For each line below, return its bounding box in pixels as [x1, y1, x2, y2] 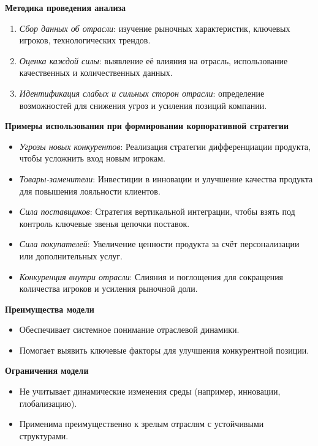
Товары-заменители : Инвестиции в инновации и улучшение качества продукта [19, 172, 313, 185]
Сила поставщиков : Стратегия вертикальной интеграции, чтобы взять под [19, 205, 295, 218]
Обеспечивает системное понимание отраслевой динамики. [19, 323, 240, 336]
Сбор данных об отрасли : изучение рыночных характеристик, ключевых [19, 21, 290, 34]
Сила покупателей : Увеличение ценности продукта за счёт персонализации [19, 237, 300, 250]
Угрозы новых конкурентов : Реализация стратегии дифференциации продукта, [19, 139, 311, 152]
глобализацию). [19, 396, 77, 409]
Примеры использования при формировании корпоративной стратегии [5, 119, 289, 132]
